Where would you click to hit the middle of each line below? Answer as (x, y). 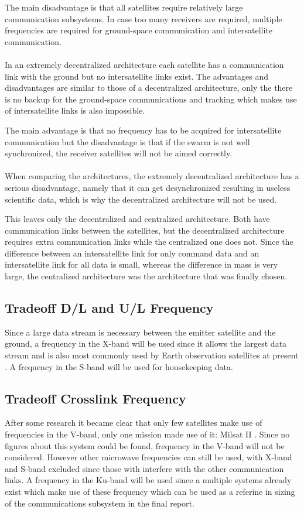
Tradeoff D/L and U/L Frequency (109, 308)
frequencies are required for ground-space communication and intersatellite (139, 30)
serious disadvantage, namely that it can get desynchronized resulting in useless (148, 187)
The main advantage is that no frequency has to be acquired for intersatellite (143, 130)
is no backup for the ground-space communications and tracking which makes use (151, 99)
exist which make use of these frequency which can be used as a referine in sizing (150, 491)
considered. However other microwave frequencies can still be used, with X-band (148, 457)
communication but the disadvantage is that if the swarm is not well (127, 141)
